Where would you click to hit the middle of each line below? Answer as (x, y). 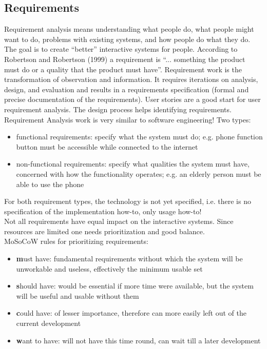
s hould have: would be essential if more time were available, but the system (135, 286)
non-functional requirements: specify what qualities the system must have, (133, 164)
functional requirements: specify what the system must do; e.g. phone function (139, 137)
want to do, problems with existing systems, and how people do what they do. (127, 39)
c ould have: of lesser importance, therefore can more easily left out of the (131, 313)
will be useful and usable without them (78, 295)
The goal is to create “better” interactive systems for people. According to (121, 49)
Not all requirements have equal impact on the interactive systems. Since (119, 221)
